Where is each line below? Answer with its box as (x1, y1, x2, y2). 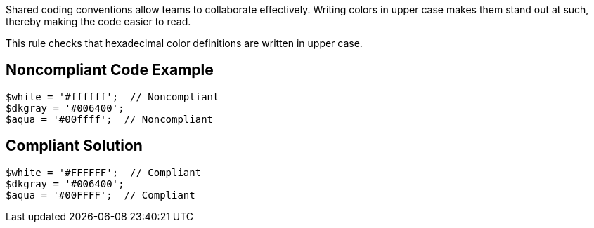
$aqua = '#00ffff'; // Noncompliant (6, 113, 214, 125)
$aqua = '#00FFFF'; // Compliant (6, 189, 195, 201)
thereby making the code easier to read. (6, 15, 191, 27)
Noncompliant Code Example (6, 61, 214, 79)
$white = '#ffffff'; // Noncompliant (6, 90, 219, 102)
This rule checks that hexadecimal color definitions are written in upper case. (6, 37, 363, 49)
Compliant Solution (6, 137, 143, 155)
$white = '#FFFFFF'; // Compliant (6, 166, 202, 178)
